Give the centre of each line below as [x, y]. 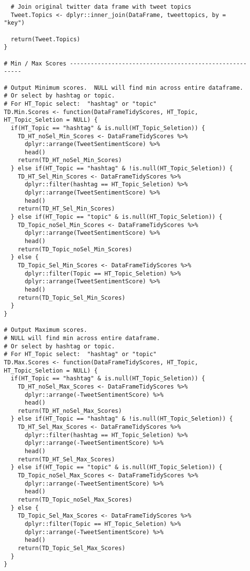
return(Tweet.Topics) [46, 39]
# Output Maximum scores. [46, 330]
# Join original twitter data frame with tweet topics [101, 7]
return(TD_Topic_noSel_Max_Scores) [75, 500]
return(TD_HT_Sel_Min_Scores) [66, 209]
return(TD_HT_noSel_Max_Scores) [70, 411]
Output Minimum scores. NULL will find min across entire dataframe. [127, 88]
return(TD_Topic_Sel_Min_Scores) [71, 298]
